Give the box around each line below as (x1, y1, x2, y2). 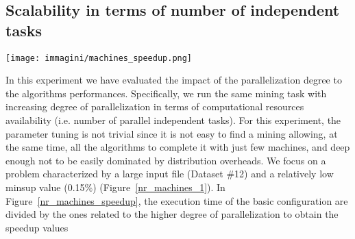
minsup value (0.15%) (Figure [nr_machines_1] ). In (5, 180, 225, 194)
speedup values (5, 220, 69, 234)
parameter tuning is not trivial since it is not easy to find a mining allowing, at (5, 126, 338, 140)
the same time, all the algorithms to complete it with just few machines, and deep (5, 140, 350, 154)
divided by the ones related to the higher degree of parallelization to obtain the (5, 207, 339, 221)
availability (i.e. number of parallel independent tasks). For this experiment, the (5, 113, 341, 127)
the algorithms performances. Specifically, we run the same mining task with (5, 86, 327, 100)
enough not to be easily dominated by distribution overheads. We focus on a (5, 153, 326, 167)
